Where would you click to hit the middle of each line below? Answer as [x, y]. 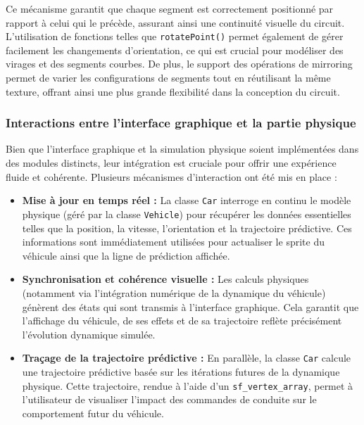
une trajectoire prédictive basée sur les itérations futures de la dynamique [181, 371]
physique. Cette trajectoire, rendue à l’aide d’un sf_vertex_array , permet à [188, 385]
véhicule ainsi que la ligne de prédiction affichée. [126, 255]
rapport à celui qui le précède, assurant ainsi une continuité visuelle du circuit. [175, 22]
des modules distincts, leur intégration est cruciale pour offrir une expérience [171, 163]
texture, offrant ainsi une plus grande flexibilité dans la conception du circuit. [173, 91]
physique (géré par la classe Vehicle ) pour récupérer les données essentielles [187, 214]
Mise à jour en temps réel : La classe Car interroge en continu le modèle [187, 200]
